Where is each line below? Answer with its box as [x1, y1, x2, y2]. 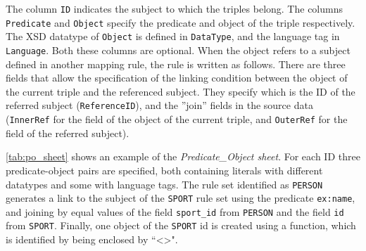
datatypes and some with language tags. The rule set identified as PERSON [6, 176, 323, 191]
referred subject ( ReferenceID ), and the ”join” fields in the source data [6, 98, 313, 112]
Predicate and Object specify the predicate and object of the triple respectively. [6, 15, 355, 30]
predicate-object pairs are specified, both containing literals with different [6, 162, 323, 177]
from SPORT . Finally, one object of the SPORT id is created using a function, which [6, 218, 356, 233]
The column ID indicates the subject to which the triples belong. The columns [6, 1, 343, 15]
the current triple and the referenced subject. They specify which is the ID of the [6, 84, 355, 98]
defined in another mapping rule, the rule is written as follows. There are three [6, 56, 346, 71]
